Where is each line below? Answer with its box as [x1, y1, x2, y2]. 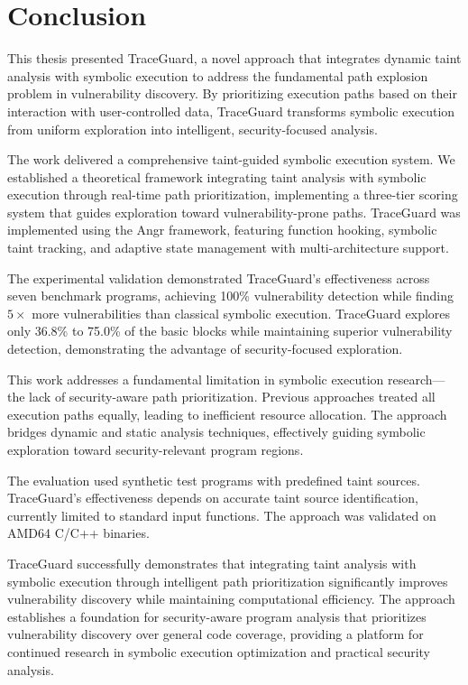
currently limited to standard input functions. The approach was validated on [7, 505, 436, 524]
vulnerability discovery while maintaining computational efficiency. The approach [7, 589, 455, 608]
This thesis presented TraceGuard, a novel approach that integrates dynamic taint [7, 49, 462, 68]
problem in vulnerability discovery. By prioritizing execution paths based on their [7, 84, 457, 103]
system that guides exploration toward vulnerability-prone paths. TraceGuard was [7, 202, 461, 221]
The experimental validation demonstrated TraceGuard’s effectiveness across [7, 268, 430, 287]
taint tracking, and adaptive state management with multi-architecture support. [7, 238, 449, 257]
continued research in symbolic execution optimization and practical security [7, 642, 430, 661]
